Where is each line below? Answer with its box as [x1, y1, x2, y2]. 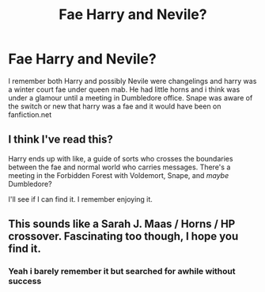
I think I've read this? [8, 133, 113, 146]
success [8, 275, 42, 286]
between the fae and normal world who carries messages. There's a [8, 162, 231, 172]
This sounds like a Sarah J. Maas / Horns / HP [8, 218, 236, 231]
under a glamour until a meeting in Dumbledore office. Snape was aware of [8, 93, 253, 102]
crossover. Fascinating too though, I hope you [8, 229, 239, 243]
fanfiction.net [8, 109, 52, 119]
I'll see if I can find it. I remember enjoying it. [8, 194, 153, 203]
